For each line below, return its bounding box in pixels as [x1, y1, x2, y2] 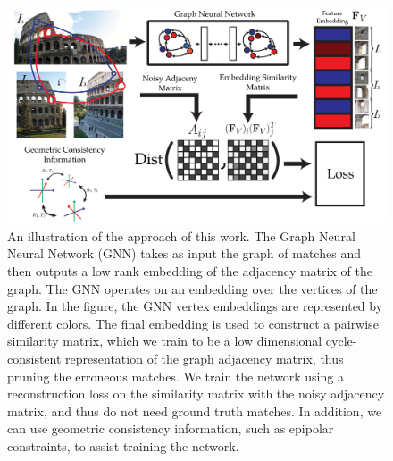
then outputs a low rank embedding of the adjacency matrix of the [7, 262, 372, 280]
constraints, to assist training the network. [7, 436, 239, 455]
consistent [7, 348, 62, 367]
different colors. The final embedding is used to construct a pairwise [7, 314, 379, 332]
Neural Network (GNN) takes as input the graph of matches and [7, 244, 361, 263]
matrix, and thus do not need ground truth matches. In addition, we [7, 401, 382, 420]
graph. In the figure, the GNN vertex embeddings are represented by [7, 297, 383, 315]
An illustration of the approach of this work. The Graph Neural [7, 226, 355, 245]
